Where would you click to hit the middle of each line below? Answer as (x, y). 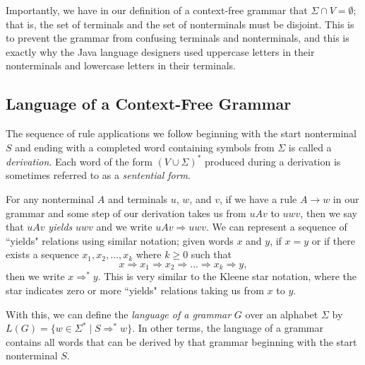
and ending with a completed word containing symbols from (145, 147)
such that (211, 254)
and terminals (138, 199)
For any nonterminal (50, 199)
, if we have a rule (258, 199)
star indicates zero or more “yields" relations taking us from (135, 290)
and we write (124, 227)
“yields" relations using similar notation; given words (120, 240)
